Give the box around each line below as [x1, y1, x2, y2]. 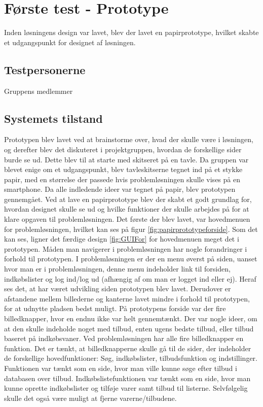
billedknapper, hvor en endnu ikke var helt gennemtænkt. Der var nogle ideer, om [4, 313, 257, 323]
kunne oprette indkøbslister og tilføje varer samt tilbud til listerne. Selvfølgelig [4, 383, 248, 393]
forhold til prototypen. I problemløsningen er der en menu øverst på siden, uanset [4, 253, 257, 264]
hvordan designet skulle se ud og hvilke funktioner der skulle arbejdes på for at [4, 203, 249, 214]
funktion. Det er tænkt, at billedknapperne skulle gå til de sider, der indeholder [4, 343, 251, 353]
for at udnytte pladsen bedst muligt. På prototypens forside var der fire [4, 303, 226, 314]
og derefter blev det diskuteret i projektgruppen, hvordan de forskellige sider [4, 144, 242, 154]
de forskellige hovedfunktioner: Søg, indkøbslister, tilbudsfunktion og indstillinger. [4, 353, 257, 363]
